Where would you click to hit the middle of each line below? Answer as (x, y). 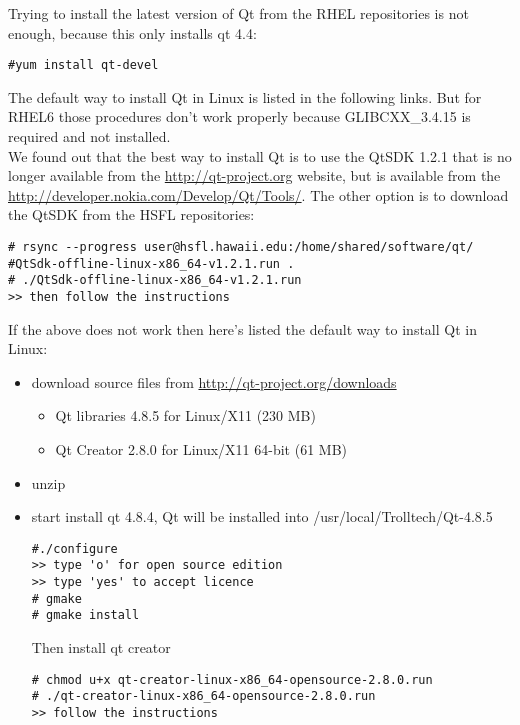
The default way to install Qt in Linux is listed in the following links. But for (245, 96)
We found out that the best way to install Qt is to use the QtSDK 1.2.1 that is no (260, 155)
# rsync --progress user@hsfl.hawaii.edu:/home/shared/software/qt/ (241, 247)
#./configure (74, 548)
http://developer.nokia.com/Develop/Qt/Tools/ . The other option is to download (258, 194)
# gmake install (85, 615)
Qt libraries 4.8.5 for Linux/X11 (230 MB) (185, 415)
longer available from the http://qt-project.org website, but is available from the (254, 175)
